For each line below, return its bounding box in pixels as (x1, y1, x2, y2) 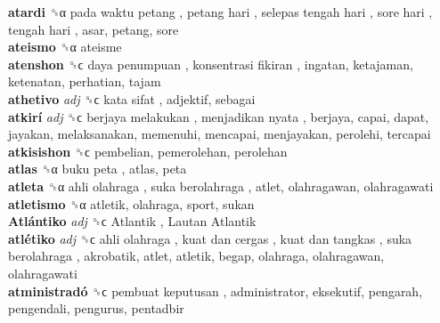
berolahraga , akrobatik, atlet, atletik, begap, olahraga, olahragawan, (8, 246, 385, 265)
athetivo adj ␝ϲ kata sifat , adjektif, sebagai (8, 89, 256, 108)
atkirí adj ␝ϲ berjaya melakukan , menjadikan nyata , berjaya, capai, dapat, (8, 107, 429, 125)
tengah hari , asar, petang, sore (8, 20, 179, 38)
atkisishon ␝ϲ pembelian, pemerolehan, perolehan (8, 141, 288, 160)
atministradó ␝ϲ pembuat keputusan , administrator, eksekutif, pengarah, (8, 281, 423, 300)
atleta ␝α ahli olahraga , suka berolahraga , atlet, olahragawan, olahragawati (8, 176, 434, 195)
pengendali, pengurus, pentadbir (8, 299, 184, 318)
